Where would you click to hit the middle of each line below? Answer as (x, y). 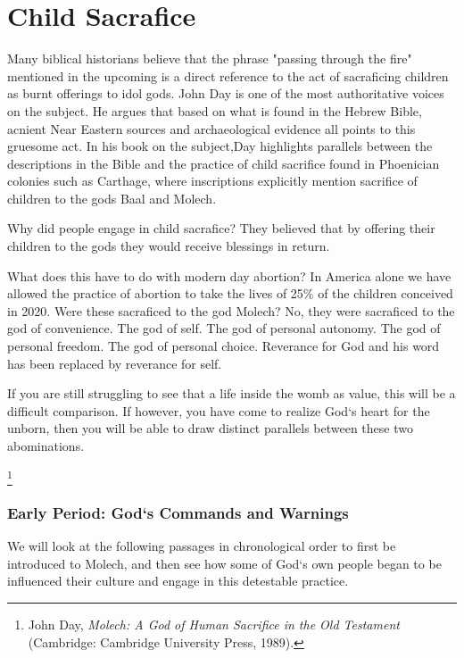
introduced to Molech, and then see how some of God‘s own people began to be (224, 563)
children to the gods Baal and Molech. (112, 198)
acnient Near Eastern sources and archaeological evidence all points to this (211, 128)
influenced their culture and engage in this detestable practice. (178, 581)
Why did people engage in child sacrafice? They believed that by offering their (221, 228)
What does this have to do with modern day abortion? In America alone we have (229, 275)
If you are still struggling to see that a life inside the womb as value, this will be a (232, 393)
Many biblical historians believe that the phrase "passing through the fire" (210, 58)
